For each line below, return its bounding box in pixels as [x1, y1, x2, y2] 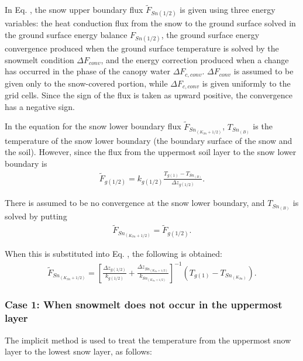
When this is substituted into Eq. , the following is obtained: [5, 247, 223, 260]
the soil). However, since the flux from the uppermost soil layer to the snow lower [5, 146, 297, 158]
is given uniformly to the [202, 77, 291, 89]
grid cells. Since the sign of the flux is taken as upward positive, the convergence [5, 89, 293, 101]
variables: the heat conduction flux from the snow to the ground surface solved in [5, 17, 296, 29]
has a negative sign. [5, 100, 75, 112]
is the [253, 120, 273, 132]
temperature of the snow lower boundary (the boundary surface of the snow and [5, 134, 292, 146]
